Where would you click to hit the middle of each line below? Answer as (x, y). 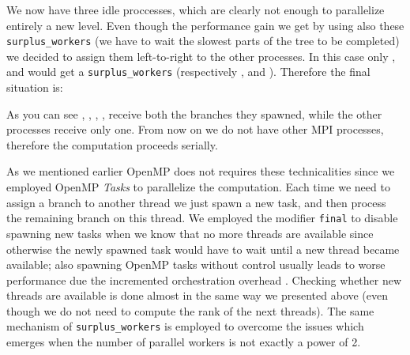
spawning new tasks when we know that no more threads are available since (190, 233)
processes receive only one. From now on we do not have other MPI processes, (195, 129)
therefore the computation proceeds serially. (112, 144)
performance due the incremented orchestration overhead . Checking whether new (204, 279)
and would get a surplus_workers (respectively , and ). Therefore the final (188, 72)
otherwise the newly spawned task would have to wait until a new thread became (203, 249)
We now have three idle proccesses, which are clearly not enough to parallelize (196, 9)
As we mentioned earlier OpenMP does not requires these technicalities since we (201, 171)
